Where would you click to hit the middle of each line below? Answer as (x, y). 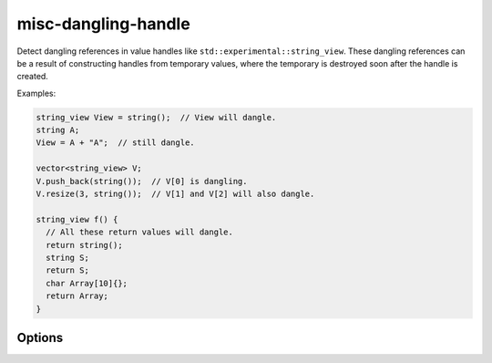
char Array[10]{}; (87, 283)
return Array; (77, 296)
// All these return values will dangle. (140, 232)
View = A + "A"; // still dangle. (115, 143)
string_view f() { (77, 219)
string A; (58, 130)
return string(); (84, 245)
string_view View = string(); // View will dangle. (156, 117)
